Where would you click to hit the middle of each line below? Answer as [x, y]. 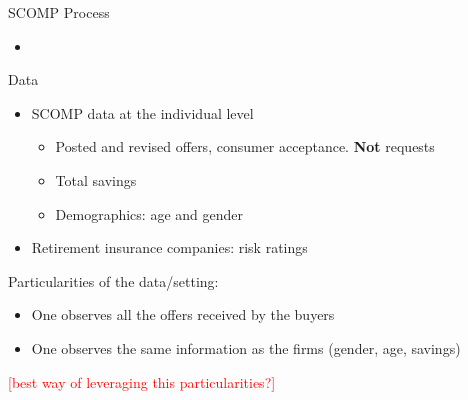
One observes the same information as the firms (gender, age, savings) [246, 347]
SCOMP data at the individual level [142, 112]
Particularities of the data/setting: [113, 280]
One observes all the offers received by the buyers [183, 314]
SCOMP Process [59, 12]
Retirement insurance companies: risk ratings [169, 247]
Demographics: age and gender [149, 213]
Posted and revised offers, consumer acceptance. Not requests [245, 146]
